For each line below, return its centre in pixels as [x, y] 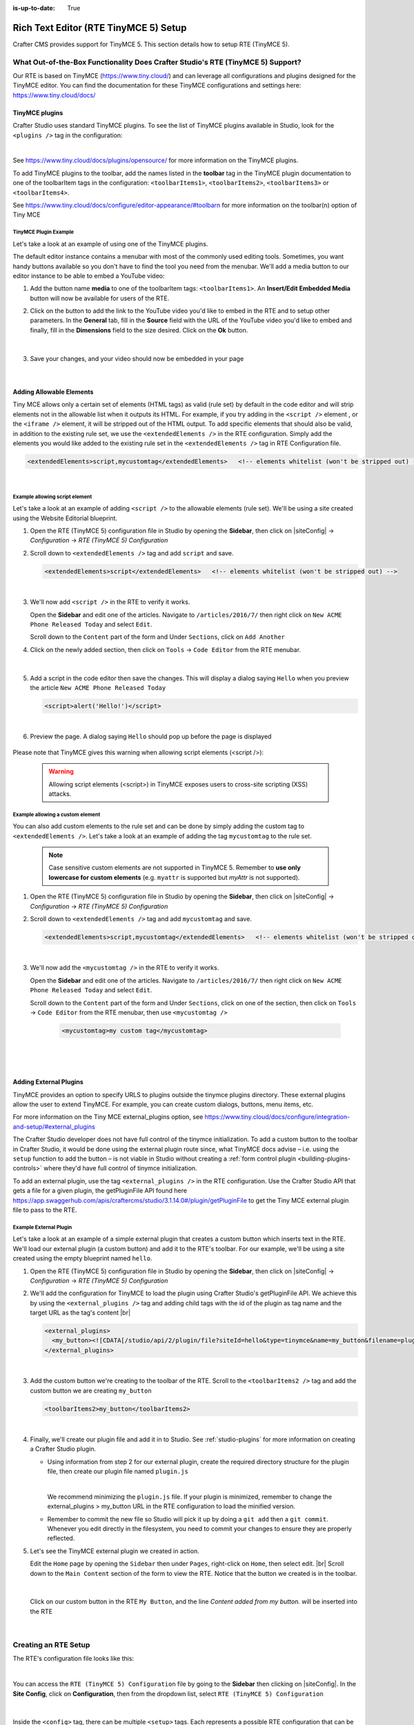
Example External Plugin [42, 1227]
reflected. [61, 1538]
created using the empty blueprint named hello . [82, 1259]
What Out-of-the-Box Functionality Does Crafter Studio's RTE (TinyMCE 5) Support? [157, 62]
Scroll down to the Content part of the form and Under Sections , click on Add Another [158, 637]
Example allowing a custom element [57, 814]
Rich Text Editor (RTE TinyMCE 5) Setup [100, 28]
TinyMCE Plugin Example [43, 232]
